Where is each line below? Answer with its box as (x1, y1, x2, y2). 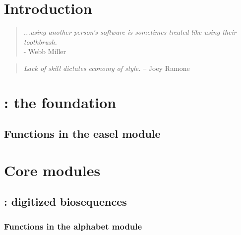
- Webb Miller (23, 46, 66, 57)
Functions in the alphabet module (4, 220, 142, 232)
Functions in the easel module (4, 126, 161, 141)
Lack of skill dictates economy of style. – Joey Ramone (23, 62, 190, 73)
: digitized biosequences (4, 194, 127, 209)
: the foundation (4, 92, 117, 112)
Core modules (4, 160, 101, 180)
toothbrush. (23, 36, 57, 47)
